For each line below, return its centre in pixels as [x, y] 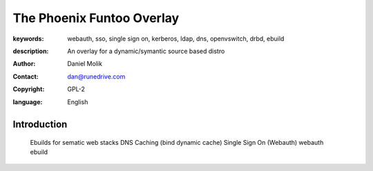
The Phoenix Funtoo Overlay [96, 18]
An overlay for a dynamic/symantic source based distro [146, 51]
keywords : [28, 39]
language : [28, 102]
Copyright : [29, 89]
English [78, 102]
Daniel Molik [85, 64]
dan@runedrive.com [96, 77]
